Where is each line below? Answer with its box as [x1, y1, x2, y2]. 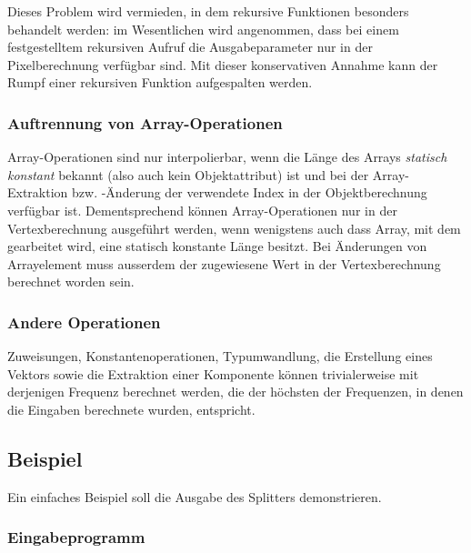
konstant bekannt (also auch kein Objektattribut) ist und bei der [7, 165, 369, 184]
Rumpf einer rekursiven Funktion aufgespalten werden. [7, 73, 313, 92]
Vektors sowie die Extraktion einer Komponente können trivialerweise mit [7, 364, 419, 383]
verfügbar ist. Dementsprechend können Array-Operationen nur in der [7, 200, 397, 219]
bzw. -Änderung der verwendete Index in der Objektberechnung [72, 183, 427, 202]
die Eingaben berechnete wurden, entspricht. [7, 399, 256, 418]
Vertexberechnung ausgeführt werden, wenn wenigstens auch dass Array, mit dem [7, 218, 461, 237]
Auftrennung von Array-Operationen [7, 111, 283, 134]
